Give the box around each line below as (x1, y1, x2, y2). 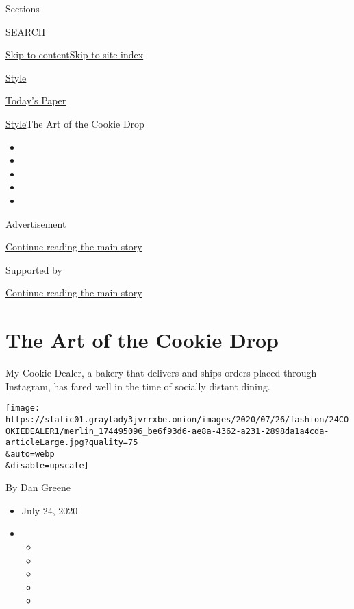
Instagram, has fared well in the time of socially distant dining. (5, 379, 270, 393)
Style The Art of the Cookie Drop (5, 116, 144, 130)
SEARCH (5, 24, 46, 38)
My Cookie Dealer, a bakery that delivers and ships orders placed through (5, 366, 317, 380)
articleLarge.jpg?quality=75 (5, 438, 138, 448)
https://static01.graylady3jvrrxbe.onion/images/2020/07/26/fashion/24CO (5, 414, 349, 425)
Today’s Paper (5, 93, 66, 108)
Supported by (5, 262, 62, 276)
